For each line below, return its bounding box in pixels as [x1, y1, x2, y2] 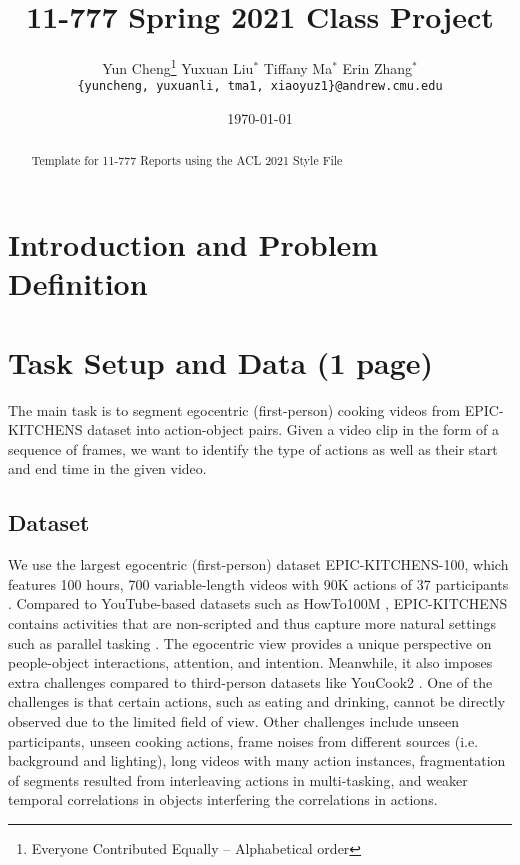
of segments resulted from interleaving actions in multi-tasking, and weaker [8, 769, 468, 790]
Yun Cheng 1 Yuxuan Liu [102, 55, 254, 78]
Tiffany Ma [263, 57, 333, 78]
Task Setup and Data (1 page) [8, 341, 434, 382]
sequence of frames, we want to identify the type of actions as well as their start [8, 438, 498, 459]
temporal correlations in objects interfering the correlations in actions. [8, 789, 438, 810]
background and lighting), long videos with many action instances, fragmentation [8, 750, 506, 771]
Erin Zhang [342, 57, 413, 78]
